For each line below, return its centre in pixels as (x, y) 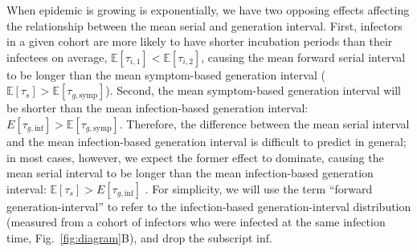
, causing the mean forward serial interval (303, 57)
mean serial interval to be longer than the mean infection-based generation (190, 173)
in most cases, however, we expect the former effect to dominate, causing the (195, 157)
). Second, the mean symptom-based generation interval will (253, 90)
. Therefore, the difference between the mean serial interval (264, 123)
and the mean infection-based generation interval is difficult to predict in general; (206, 141)
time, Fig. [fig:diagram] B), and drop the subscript (130, 237)
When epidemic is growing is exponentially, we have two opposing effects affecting (208, 10)
